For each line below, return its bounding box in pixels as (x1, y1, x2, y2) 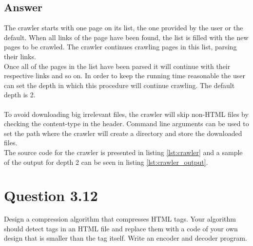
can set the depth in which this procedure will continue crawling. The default (4, 80, 235, 90)
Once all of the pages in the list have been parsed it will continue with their (4, 61, 231, 71)
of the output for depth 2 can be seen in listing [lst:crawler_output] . (4, 157, 208, 167)
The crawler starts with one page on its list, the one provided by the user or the (4, 22, 243, 33)
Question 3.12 (4, 185, 98, 205)
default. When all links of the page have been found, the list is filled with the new (4, 32, 249, 42)
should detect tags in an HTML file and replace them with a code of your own (4, 223, 238, 233)
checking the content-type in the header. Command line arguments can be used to (4, 118, 249, 129)
